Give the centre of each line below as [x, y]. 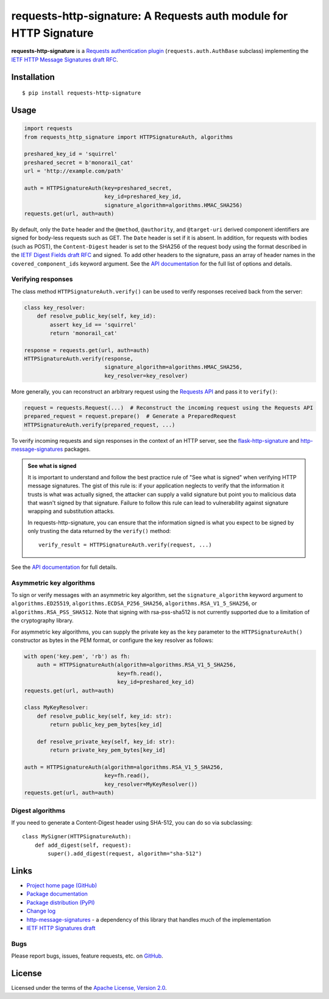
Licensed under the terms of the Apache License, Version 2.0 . [89, 988]
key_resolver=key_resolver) [146, 376]
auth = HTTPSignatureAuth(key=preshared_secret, [98, 188]
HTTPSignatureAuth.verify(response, [79, 359]
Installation [33, 77]
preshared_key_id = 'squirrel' [71, 154]
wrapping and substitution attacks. [71, 511]
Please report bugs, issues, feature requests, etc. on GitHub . [87, 956]
